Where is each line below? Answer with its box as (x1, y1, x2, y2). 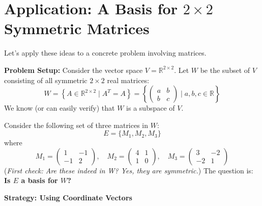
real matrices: (107, 74, 150, 85)
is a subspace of (126, 102, 175, 113)
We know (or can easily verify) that (4, 102, 115, 113)
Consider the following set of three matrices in (4, 119, 149, 130)
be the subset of (200, 64, 250, 75)
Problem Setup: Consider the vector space (4, 64, 143, 75)
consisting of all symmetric (4, 74, 88, 85)
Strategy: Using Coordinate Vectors (4, 192, 132, 203)
